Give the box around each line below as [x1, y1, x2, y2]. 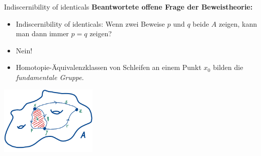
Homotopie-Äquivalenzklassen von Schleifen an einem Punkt [16, 62, 202, 72]
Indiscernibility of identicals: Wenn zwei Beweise [16, 18, 165, 29]
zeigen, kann [219, 18, 257, 29]
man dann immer [16, 28, 69, 39]
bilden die [213, 62, 243, 72]
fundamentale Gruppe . [16, 71, 84, 82]
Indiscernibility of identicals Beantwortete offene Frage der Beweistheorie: [4, 2, 253, 12]
